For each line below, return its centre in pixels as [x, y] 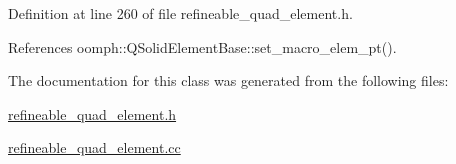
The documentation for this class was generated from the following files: [228, 80]
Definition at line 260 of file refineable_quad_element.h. [180, 13]
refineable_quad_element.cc [94, 147]
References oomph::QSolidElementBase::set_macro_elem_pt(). [202, 46]
